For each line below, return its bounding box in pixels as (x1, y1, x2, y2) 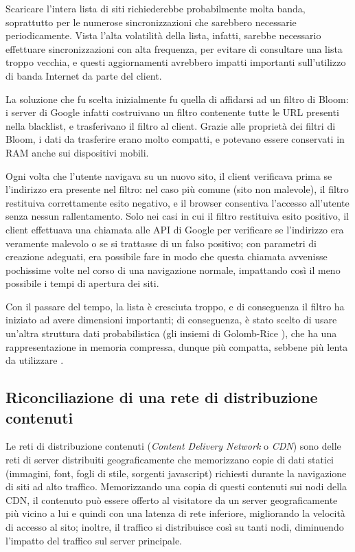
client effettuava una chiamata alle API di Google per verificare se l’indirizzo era (5, 222, 344, 236)
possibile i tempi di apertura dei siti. (5, 276, 159, 290)
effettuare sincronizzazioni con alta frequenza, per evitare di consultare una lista (5, 41, 343, 56)
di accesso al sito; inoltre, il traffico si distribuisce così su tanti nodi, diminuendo (5, 520, 344, 533)
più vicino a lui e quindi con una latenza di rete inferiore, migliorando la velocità (5, 506, 345, 520)
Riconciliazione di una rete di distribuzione (5, 387, 318, 408)
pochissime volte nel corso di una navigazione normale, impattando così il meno (5, 262, 341, 277)
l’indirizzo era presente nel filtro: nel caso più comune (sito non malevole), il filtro (5, 182, 349, 196)
